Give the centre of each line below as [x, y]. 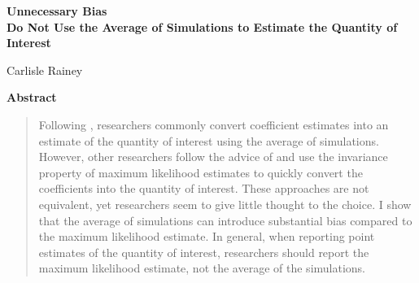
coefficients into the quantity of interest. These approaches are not [204, 188]
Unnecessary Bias [57, 11]
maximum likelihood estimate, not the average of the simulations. [202, 268]
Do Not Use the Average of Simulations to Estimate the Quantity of [202, 26]
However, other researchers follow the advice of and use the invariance [213, 157]
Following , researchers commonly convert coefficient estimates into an [214, 124]
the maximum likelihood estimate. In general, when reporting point [207, 236]
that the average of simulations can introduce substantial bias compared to [225, 220]
